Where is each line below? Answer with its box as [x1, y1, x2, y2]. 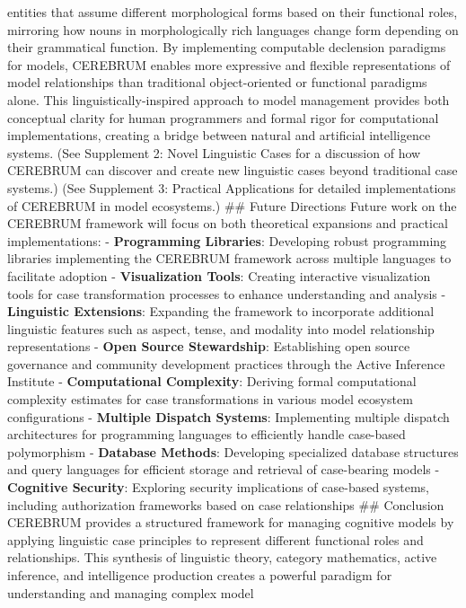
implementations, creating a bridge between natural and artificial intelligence [7, 126, 431, 145]
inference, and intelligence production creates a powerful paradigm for [7, 566, 392, 584]
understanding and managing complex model [7, 583, 254, 602]
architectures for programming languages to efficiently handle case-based [7, 425, 406, 444]
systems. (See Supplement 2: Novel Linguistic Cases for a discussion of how [7, 143, 421, 162]
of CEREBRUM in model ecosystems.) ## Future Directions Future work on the [7, 196, 457, 215]
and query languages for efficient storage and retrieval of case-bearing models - [7, 460, 440, 479]
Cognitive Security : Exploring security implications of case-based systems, [7, 478, 430, 497]
